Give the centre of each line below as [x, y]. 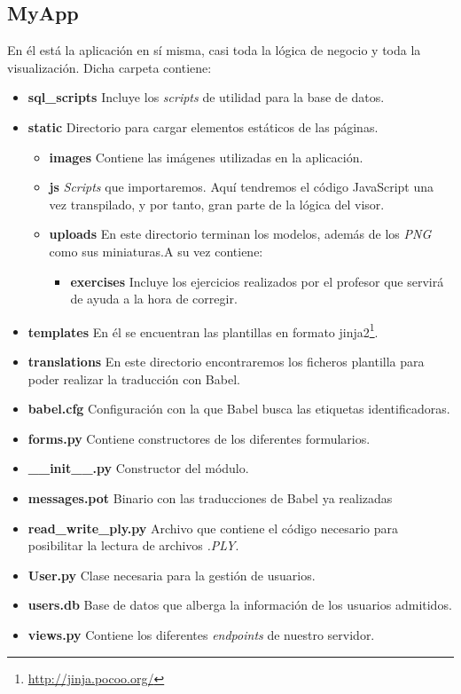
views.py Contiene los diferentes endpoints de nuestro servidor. [201, 634]
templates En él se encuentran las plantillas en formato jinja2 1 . [203, 330]
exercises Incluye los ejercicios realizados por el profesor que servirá [257, 281]
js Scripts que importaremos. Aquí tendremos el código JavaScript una [241, 187]
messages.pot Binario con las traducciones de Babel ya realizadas [210, 497]
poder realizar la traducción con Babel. [134, 379]
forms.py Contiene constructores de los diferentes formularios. [199, 438]
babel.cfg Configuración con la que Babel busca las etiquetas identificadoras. [239, 409]
